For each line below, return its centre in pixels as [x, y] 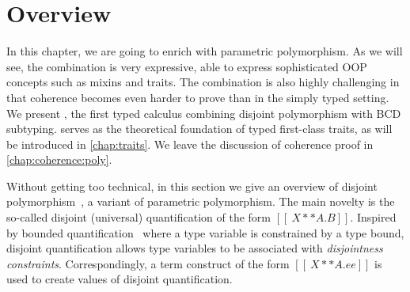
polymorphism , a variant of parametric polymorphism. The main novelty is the [201, 201]
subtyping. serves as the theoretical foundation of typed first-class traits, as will [199, 129]
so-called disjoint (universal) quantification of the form [139, 217]
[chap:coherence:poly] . [59, 159]
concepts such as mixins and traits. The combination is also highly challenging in [203, 82]
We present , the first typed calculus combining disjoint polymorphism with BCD [204, 113]
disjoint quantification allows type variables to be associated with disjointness [195, 248]
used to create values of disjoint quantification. [120, 279]
